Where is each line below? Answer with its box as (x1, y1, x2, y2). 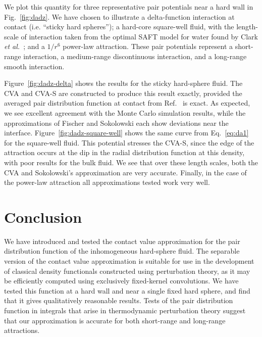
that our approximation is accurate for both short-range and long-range (4, 315, 226, 325)
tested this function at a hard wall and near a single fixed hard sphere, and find (4, 285, 250, 296)
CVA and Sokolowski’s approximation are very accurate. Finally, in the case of (4, 167, 247, 177)
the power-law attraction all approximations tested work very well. (4, 177, 210, 187)
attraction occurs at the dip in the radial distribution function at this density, (4, 147, 245, 158)
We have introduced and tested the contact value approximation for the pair (4, 235, 240, 246)
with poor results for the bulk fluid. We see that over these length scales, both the (4, 157, 258, 167)
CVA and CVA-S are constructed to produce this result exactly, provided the (4, 87, 242, 98)
